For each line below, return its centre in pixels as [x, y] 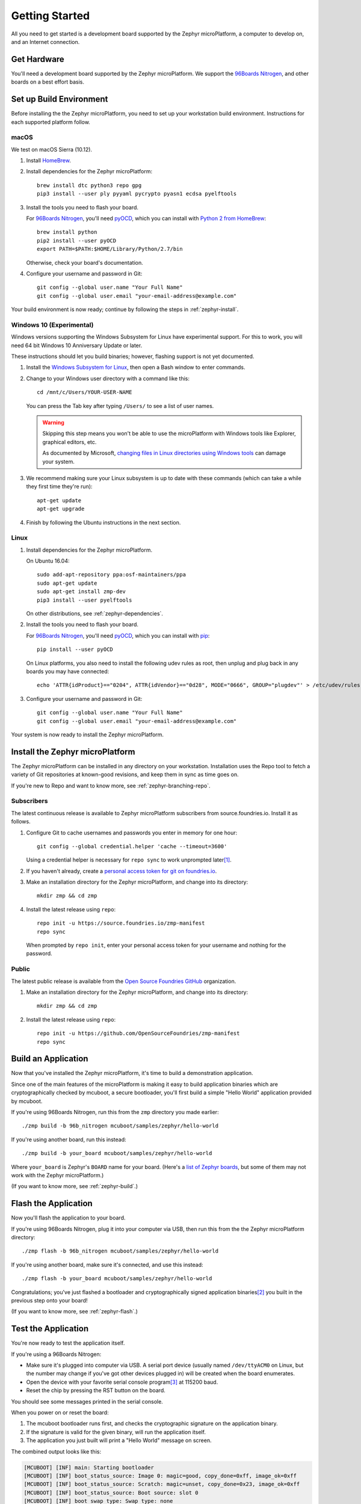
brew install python [67, 232]
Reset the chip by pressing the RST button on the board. [96, 1390]
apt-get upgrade [61, 509]
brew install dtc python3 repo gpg [89, 185]
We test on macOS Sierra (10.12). [52, 149]
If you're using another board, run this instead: [69, 1139]
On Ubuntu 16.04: [48, 561]
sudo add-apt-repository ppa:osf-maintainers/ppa [112, 575]
